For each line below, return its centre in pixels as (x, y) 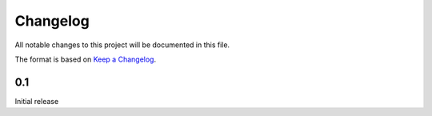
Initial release (37, 101)
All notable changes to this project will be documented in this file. (122, 45)
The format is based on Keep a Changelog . (85, 59)
